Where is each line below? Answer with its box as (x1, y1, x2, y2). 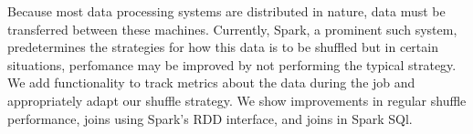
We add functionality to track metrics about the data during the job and (7, 73, 415, 92)
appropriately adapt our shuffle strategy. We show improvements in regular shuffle (7, 90, 467, 109)
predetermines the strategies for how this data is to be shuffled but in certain (7, 37, 438, 57)
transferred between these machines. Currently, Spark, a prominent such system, (7, 19, 457, 38)
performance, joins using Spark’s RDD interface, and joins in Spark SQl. (7, 108, 413, 128)
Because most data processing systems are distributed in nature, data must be (7, 2, 446, 20)
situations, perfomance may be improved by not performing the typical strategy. (7, 55, 457, 74)
